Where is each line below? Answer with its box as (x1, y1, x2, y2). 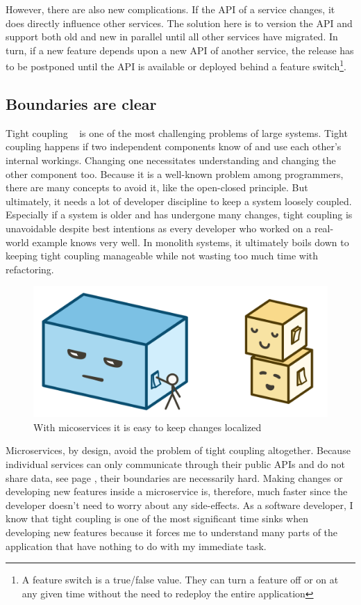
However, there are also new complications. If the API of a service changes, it (6, 2, 335, 16)
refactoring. (6, 261, 54, 276)
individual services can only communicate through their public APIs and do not (6, 456, 346, 471)
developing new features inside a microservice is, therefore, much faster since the (6, 484, 348, 499)
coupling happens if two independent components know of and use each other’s (6, 139, 342, 154)
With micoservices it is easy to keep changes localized (33, 419, 262, 434)
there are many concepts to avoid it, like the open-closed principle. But (6, 180, 308, 195)
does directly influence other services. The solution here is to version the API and (6, 15, 353, 30)
